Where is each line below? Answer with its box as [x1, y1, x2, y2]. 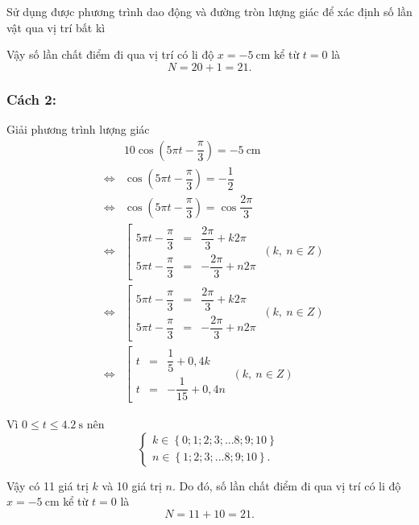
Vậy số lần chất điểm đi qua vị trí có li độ [6, 46, 214, 63]
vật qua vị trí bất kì [6, 19, 106, 35]
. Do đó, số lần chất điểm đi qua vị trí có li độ [172, 477, 401, 494]
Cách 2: [6, 89, 56, 109]
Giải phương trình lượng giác [6, 121, 150, 137]
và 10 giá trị [102, 477, 162, 494]
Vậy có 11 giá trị [6, 477, 89, 494]
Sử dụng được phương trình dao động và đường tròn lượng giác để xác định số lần [6, 3, 413, 19]
